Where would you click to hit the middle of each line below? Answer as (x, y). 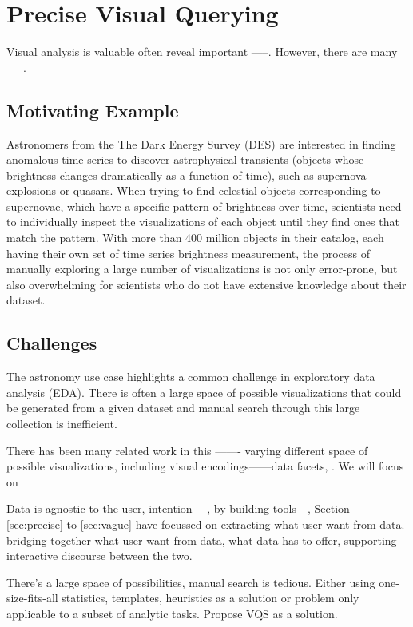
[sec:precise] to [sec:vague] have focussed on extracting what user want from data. (206, 524)
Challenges (52, 343)
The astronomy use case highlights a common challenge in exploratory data (191, 377)
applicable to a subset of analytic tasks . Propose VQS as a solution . (172, 613)
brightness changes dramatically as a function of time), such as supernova (187, 175)
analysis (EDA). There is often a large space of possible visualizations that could (204, 392)
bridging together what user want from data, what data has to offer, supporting (202, 540)
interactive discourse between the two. (99, 556)
